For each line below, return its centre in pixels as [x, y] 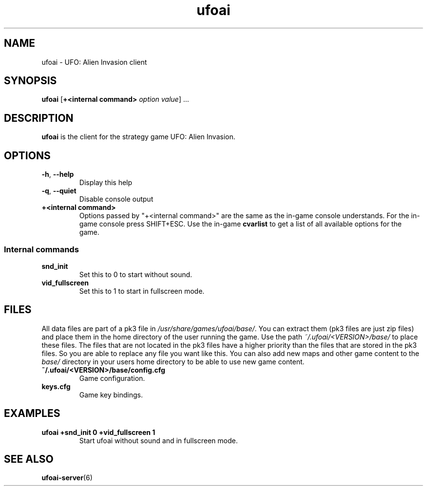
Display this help [106, 183]
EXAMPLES [32, 414]
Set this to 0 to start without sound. [136, 274]
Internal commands [41, 249]
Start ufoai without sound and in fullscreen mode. [158, 440]
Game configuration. [112, 378]
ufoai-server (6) [67, 478]
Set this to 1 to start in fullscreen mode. [142, 291]
